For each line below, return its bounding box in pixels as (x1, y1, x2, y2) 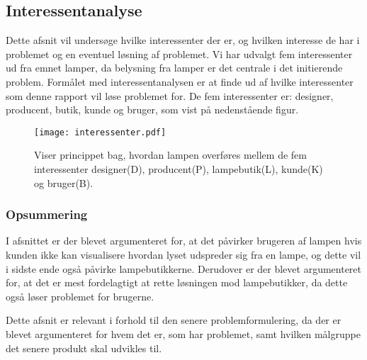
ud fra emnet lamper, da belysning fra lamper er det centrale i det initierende (6, 60, 343, 75)
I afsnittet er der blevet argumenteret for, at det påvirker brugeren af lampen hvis (6, 233, 362, 248)
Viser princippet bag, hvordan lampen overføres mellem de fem (34, 147, 307, 162)
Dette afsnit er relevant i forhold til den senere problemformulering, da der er (6, 313, 341, 327)
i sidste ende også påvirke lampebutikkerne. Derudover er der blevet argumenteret (6, 261, 361, 276)
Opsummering (6, 206, 88, 223)
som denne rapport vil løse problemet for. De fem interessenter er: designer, (6, 88, 334, 103)
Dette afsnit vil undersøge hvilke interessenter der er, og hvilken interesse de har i (6, 33, 360, 47)
